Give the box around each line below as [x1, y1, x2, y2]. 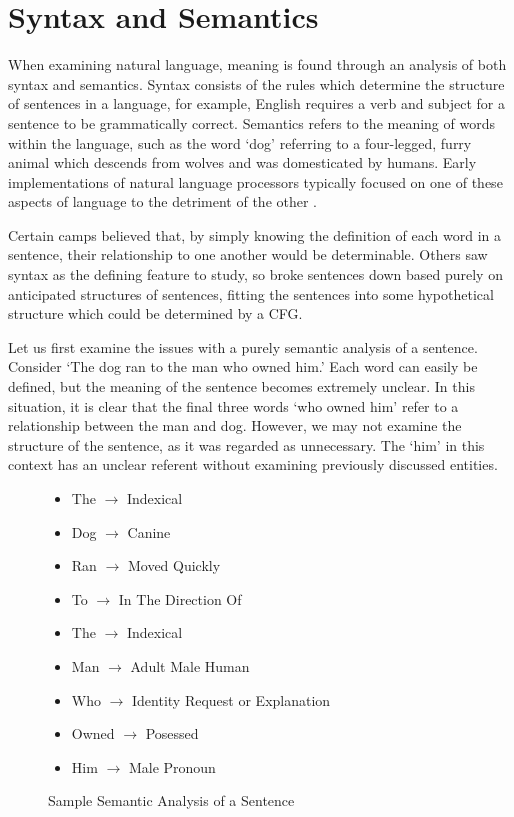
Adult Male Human [130, 655, 250, 676]
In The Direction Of [118, 588, 242, 609]
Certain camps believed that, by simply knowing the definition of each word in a [8, 224, 501, 245]
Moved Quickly [127, 555, 221, 576]
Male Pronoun [128, 756, 216, 777]
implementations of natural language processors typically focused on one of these [8, 171, 503, 192]
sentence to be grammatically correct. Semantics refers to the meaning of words [8, 112, 495, 133]
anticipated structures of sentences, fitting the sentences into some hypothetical [8, 283, 494, 304]
